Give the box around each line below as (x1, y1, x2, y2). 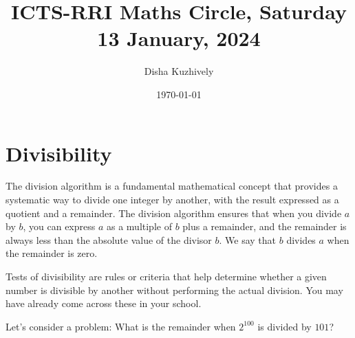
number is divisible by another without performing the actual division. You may (6, 282, 343, 297)
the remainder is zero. (6, 246, 98, 260)
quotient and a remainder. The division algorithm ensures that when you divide (6, 205, 342, 220)
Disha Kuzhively (144, 64, 214, 78)
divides (286, 232, 316, 247)
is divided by (257, 319, 312, 333)
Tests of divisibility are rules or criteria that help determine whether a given (6, 269, 327, 283)
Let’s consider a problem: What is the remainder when (6, 319, 236, 333)
